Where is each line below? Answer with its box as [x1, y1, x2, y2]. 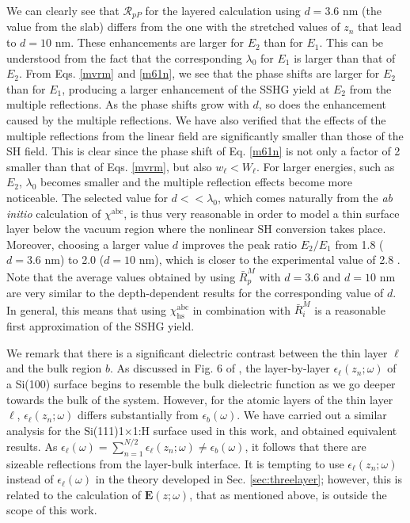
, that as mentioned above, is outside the [189, 486, 387, 502]
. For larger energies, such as [256, 158, 395, 174]
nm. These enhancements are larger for [55, 34, 244, 51]
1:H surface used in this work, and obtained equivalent [132, 422, 397, 438]
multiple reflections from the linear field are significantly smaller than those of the [6, 127, 404, 143]
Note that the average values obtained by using [6, 268, 236, 284]
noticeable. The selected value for [6, 189, 168, 205]
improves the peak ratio [181, 235, 297, 252]
